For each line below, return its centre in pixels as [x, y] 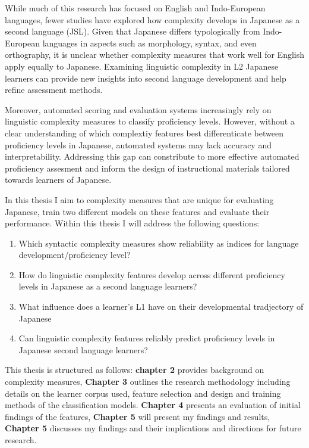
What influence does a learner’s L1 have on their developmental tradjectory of [161, 307]
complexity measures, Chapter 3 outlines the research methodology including [148, 382]
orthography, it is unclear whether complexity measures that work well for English [155, 55]
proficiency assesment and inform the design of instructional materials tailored [147, 168]
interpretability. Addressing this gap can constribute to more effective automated [152, 156]
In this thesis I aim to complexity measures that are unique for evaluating [139, 199]
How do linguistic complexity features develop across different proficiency [152, 274]
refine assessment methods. [54, 90]
